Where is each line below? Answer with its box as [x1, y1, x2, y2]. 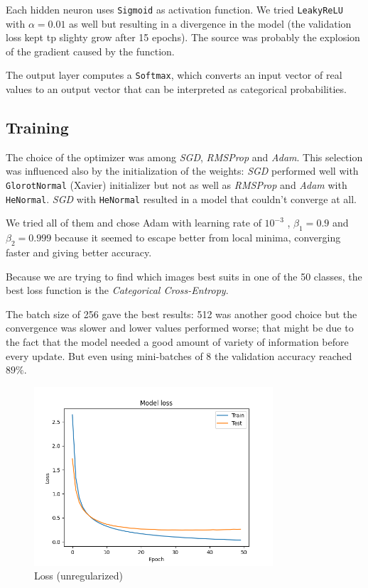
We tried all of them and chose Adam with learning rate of [6, 215, 261, 230]
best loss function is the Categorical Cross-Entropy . [6, 283, 229, 298]
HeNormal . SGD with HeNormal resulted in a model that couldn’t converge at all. [6, 191, 357, 206]
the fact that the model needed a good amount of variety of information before [6, 334, 349, 349]
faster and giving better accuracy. [6, 244, 152, 259]
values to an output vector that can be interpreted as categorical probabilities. [6, 82, 347, 97]
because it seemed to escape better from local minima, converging [54, 230, 341, 245]
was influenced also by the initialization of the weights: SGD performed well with [6, 163, 359, 178]
